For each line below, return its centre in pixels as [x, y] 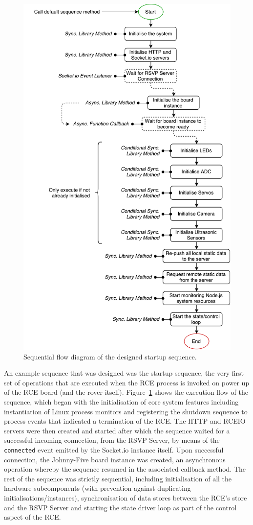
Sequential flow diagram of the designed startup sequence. [110, 356]
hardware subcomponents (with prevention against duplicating [97, 488]
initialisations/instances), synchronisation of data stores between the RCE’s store [126, 497]
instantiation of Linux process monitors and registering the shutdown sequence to [126, 411]
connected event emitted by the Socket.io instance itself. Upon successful [114, 449]
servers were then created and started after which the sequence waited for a [117, 430]
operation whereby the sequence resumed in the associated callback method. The [125, 469]
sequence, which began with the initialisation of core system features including [121, 401]
